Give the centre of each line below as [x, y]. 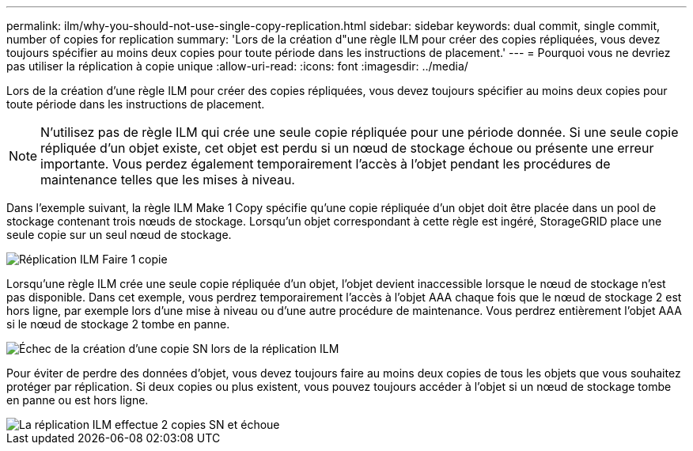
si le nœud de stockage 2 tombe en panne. [118, 324]
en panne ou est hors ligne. [78, 400]
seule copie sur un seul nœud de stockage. [119, 235]
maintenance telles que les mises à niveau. [168, 180]
